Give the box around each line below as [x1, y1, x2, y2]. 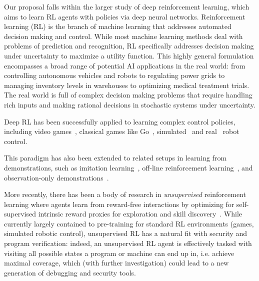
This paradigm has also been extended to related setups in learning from [4, 152, 227, 163]
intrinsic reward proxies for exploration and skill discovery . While [38, 208, 242, 219]
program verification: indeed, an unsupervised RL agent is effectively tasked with [4, 238, 252, 248]
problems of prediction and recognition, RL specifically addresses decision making [4, 40, 254, 51]
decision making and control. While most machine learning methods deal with [4, 30, 243, 41]
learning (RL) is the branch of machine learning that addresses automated [4, 21, 231, 31]
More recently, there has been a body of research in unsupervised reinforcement [4, 189, 246, 199]
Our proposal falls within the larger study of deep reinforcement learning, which [4, 1, 249, 11]
